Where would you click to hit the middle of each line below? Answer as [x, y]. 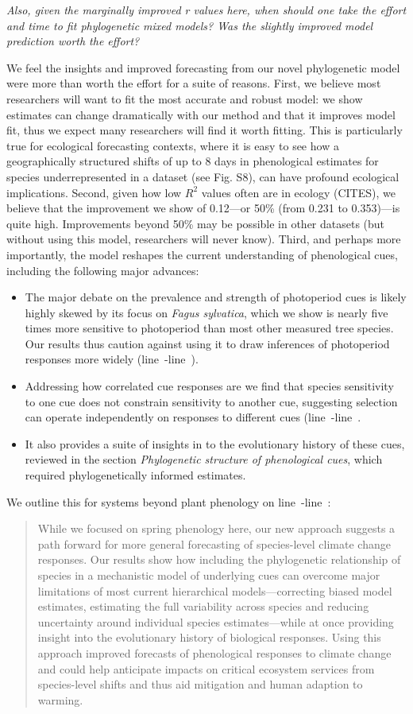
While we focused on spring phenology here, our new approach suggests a [216, 528]
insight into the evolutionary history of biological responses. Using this [209, 637]
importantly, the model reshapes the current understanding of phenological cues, [202, 254]
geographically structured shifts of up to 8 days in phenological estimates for [193, 161]
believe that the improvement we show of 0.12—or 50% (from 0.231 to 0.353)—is [203, 208]
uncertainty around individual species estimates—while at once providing [216, 621]
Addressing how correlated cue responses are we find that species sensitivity [209, 386]
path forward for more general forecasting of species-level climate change [214, 543]
